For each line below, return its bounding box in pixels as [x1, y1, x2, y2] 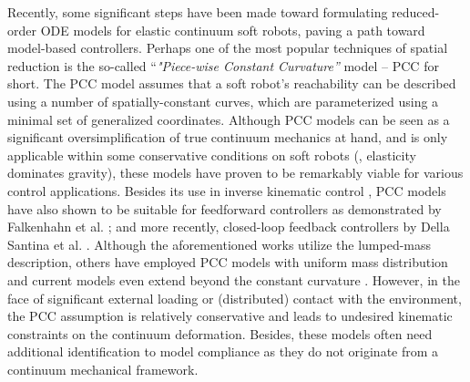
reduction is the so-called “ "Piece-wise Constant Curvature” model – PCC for [7, 56, 439, 75]
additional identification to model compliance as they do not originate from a [7, 342, 439, 361]
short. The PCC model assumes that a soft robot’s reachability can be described [7, 74, 456, 93]
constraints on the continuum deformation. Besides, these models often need [7, 324, 433, 343]
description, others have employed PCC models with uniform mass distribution [7, 253, 448, 272]
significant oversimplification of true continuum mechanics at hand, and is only [7, 128, 448, 147]
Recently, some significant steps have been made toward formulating [7, 3, 388, 21]
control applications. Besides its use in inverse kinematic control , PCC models [7, 181, 446, 200]
